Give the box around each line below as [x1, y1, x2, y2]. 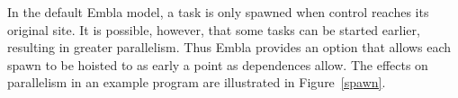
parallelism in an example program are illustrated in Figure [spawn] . [7, 73, 386, 92]
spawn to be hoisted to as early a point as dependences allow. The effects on [7, 55, 428, 74]
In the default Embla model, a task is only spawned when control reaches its [7, 3, 429, 21]
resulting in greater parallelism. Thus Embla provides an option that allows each [7, 38, 452, 57]
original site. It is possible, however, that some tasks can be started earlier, [7, 20, 420, 39]
